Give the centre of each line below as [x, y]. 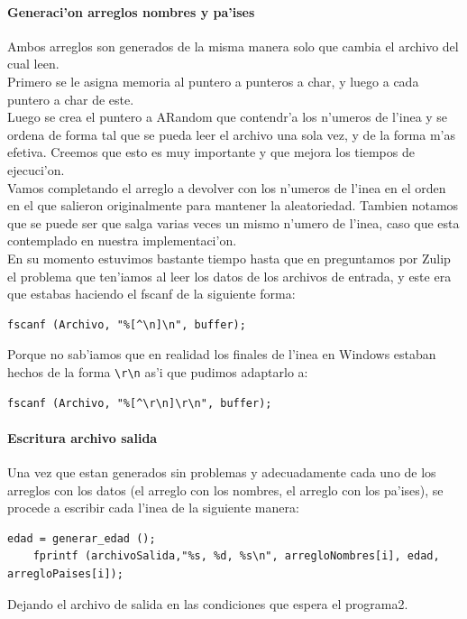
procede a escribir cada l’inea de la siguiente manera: [153, 508]
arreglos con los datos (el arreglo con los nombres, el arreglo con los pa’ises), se [225, 490]
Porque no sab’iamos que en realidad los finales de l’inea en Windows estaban [222, 354]
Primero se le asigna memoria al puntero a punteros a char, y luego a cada [213, 81]
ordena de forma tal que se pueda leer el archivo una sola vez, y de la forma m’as [231, 134]
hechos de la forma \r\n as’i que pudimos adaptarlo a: [158, 371]
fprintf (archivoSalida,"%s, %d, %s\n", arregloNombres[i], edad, [236, 556]
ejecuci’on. [36, 169]
